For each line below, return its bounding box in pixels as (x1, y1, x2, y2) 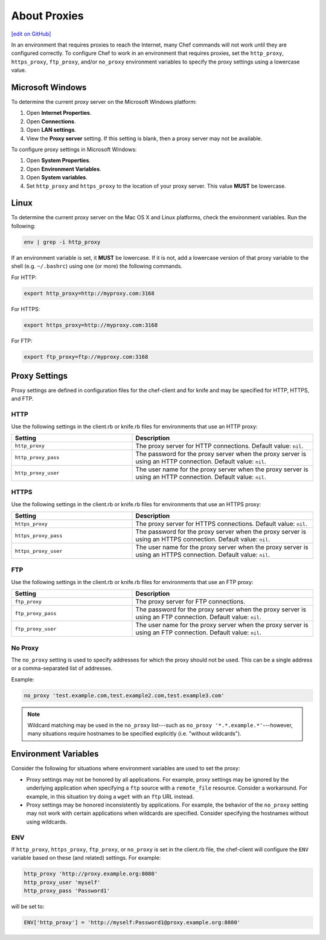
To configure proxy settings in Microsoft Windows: (11, 146, 137, 153)
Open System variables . (26, 174, 88, 181)
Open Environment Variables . (26, 165, 102, 172)
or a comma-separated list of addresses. (11, 665, 113, 672)
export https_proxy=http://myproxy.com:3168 (24, 321, 158, 329)
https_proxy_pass (14, 532, 63, 539)
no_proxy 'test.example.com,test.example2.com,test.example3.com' (24, 692, 225, 699)
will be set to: (11, 903, 45, 910)
